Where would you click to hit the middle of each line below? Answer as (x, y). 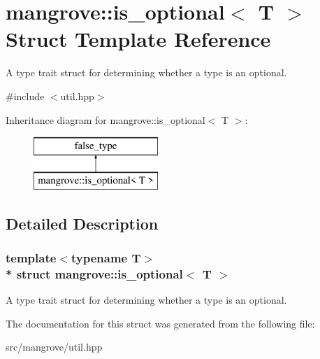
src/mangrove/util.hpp (54, 347)
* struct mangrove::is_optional (94, 273)
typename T (106, 257)
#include (25, 96)
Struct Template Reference (138, 39)
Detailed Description (82, 223)
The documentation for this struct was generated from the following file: (160, 323)
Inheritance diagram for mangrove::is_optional (106, 119)
